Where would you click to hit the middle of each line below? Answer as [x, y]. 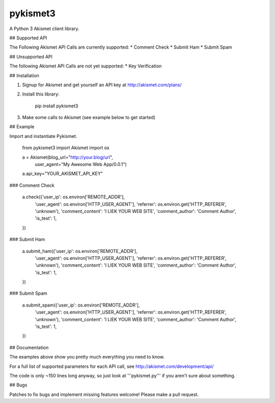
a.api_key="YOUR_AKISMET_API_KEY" [63, 174]
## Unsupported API [31, 57]
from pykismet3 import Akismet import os [66, 148]
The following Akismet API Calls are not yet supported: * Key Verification [86, 66]
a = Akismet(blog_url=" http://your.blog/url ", [67, 157]
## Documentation [29, 347]
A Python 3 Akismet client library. [44, 29]
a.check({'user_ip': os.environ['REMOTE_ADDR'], [73, 197]
